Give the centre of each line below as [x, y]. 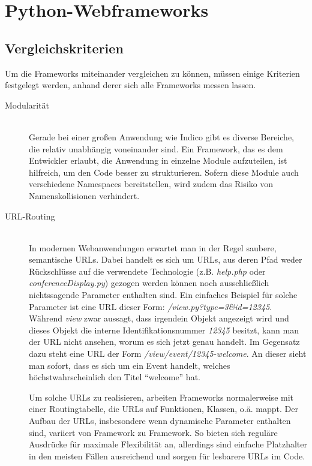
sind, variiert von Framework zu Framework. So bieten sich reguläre [153, 432]
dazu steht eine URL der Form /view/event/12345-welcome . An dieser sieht [168, 354]
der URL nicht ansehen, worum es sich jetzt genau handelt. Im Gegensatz [164, 342]
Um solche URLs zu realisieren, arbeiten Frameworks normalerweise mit [161, 397]
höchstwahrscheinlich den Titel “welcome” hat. [115, 377]
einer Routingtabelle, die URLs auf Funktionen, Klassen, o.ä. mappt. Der [163, 409]
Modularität [27, 105]
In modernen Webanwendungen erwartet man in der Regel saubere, [153, 247]
